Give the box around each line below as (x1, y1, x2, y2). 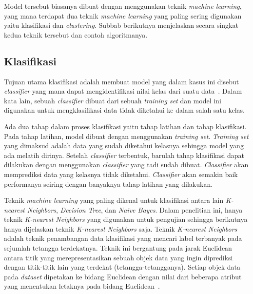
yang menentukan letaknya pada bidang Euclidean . (4, 281, 160, 291)
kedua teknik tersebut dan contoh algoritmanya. (4, 29, 148, 39)
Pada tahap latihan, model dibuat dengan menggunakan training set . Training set (4, 131, 249, 141)
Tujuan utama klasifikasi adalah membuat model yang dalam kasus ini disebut (4, 76, 239, 86)
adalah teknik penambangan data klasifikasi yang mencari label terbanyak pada (4, 233, 242, 243)
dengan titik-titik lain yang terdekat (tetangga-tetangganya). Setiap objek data (4, 262, 241, 272)
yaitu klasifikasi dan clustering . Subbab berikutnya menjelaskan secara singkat (4, 20, 238, 30)
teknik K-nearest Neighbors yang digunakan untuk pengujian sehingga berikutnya (4, 214, 248, 224)
